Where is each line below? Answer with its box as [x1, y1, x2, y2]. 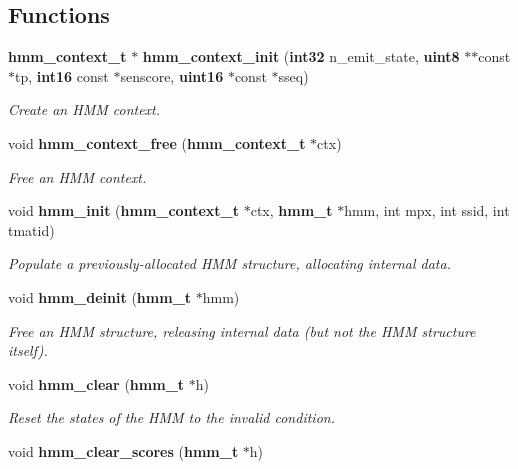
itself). [8, 340, 48, 361]
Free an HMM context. [8, 166, 147, 187]
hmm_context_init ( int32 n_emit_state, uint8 [142, 46, 460, 67]
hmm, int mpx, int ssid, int [344, 200, 510, 221]
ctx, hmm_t [250, 200, 333, 221]
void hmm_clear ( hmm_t [8, 373, 185, 394]
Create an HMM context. [8, 99, 161, 120]
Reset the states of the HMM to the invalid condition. [8, 407, 335, 428]
